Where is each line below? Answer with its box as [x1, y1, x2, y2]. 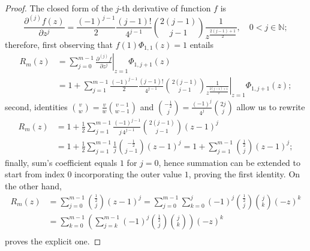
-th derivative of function [119, 2, 211, 14]
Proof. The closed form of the [5, 2, 113, 14]
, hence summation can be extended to [158, 156, 301, 168]
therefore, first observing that [5, 38, 113, 50]
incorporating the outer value [74, 168, 182, 180]
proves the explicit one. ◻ [5, 234, 101, 247]
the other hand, [5, 179, 62, 192]
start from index [5, 168, 65, 180]
